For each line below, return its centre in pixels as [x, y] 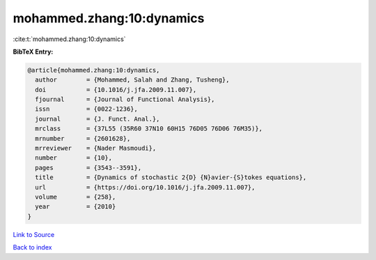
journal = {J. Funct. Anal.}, [97, 119]
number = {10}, [74, 158]
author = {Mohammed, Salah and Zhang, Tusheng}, [132, 80]
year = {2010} [76, 207]
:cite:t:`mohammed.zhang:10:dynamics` [69, 39]
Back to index [32, 247]
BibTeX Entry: [33, 52]
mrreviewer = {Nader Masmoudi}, [96, 148]
